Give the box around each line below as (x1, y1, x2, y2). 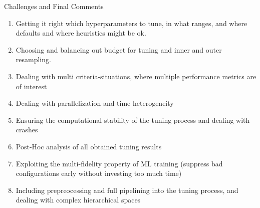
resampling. (16, 54, 51, 65)
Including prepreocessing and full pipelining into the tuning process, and (16, 184, 238, 195)
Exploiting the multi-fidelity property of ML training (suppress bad (16, 158, 223, 168)
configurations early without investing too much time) (16, 168, 182, 178)
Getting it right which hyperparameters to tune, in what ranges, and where (16, 18, 247, 28)
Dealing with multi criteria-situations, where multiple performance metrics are (16, 71, 256, 81)
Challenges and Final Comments (4, 1, 104, 11)
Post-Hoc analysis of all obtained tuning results (16, 141, 162, 151)
